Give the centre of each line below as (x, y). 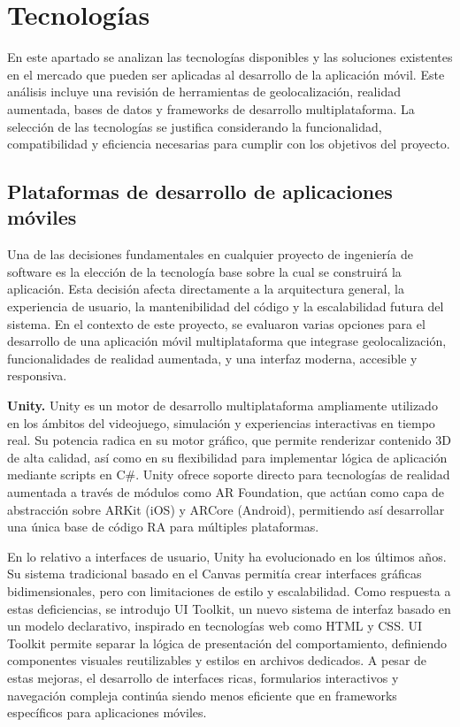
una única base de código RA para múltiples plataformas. (163, 527)
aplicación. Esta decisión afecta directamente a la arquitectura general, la (206, 289)
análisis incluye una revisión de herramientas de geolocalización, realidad (204, 92)
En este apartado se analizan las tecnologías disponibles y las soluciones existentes (230, 57)
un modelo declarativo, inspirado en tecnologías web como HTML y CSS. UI (215, 626)
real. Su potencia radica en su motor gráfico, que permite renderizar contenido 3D (229, 440)
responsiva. (37, 375)
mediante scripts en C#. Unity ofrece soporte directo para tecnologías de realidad (229, 474)
